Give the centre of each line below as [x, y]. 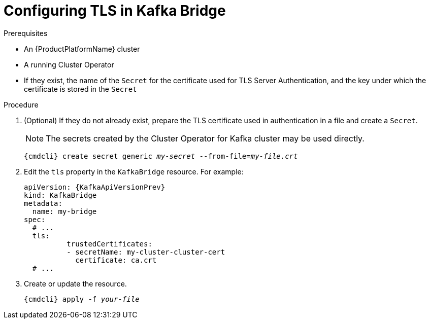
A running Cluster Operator [69, 64]
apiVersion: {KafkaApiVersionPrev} [95, 187]
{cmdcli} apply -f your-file [82, 299]
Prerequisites [26, 33]
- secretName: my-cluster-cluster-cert [146, 252]
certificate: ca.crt [116, 260]
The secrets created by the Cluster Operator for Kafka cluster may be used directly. [205, 138]
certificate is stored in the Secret [80, 89]
